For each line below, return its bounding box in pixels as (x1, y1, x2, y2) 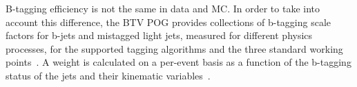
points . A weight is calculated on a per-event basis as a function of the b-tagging (6, 55, 351, 69)
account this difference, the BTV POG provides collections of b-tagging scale (6, 14, 331, 29)
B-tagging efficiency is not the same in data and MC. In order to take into (6, 1, 320, 15)
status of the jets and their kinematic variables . (6, 68, 211, 82)
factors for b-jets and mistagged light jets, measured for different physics (6, 28, 313, 42)
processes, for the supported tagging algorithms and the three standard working (6, 41, 343, 55)
